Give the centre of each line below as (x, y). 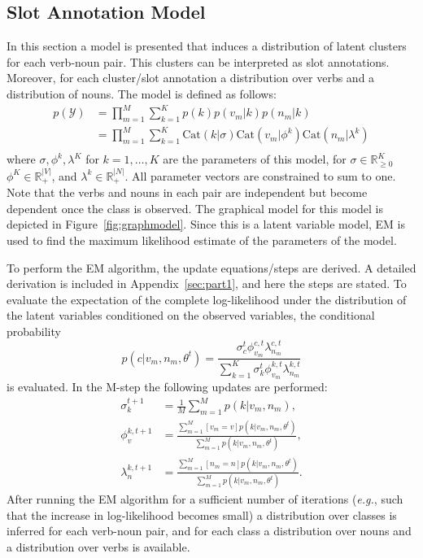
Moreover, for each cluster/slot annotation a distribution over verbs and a (191, 78)
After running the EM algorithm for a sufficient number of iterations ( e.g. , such (205, 499)
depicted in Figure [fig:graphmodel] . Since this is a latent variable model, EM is (206, 224)
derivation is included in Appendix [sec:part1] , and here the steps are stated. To (207, 283)
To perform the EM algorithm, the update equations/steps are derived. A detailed (211, 267)
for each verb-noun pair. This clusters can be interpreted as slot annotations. (198, 61)
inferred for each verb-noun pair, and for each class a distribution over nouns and (209, 531)
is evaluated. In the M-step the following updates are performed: (167, 386)
